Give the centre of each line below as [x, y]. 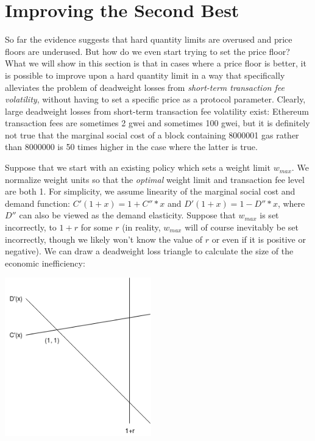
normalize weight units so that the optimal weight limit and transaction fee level [155, 179]
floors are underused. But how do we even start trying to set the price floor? [147, 51]
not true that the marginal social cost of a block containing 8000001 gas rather [152, 134]
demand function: [37, 203]
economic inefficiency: [45, 263]
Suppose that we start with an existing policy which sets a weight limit [138, 167]
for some [97, 227]
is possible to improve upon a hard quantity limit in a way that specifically [145, 75]
